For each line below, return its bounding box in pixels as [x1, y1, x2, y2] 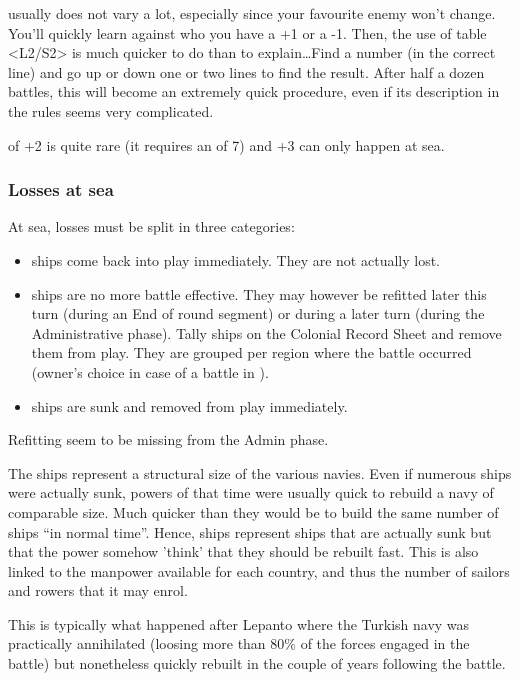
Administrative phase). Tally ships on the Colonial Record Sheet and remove [31, 322, 502, 343]
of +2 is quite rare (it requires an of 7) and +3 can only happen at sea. [8, 134, 445, 155]
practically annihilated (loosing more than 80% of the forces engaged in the [8, 633, 470, 654]
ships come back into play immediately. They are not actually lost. [31, 249, 440, 270]
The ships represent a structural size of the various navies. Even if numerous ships [8, 462, 512, 483]
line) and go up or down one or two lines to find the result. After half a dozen [8, 61, 485, 82]
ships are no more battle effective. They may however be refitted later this [31, 283, 487, 304]
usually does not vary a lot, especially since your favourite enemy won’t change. [8, 3, 496, 23]
